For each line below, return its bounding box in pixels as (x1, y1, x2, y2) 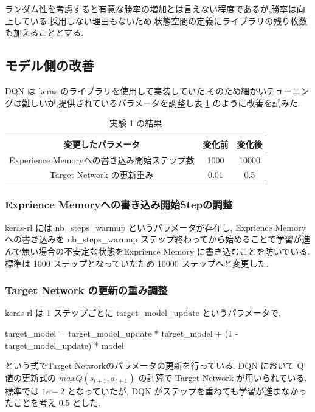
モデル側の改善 (5, 56, 94, 75)
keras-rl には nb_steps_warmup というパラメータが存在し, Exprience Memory (5, 221, 306, 233)
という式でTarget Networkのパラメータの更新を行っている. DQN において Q (5, 359, 304, 372)
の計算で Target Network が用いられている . (138, 371, 307, 383)
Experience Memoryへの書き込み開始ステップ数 (9, 153, 195, 166)
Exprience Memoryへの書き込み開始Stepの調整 (5, 197, 233, 212)
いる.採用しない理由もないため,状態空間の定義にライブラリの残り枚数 (30, 14, 308, 27)
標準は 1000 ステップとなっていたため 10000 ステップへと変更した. (5, 256, 269, 269)
